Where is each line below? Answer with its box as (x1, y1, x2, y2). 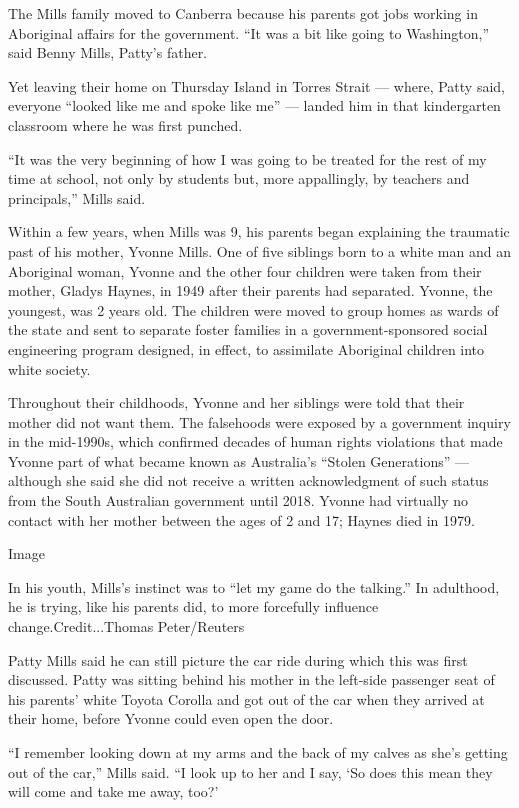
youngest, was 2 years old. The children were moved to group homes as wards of (8, 299, 499, 320)
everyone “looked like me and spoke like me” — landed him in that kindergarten (8, 95, 501, 116)
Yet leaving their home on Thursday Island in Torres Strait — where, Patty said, (8, 75, 505, 96)
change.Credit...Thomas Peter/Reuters (8, 616, 245, 637)
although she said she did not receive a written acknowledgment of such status (8, 470, 489, 491)
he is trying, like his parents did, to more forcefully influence (8, 596, 379, 617)
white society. (8, 358, 91, 379)
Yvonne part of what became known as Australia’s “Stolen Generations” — (8, 450, 469, 471)
